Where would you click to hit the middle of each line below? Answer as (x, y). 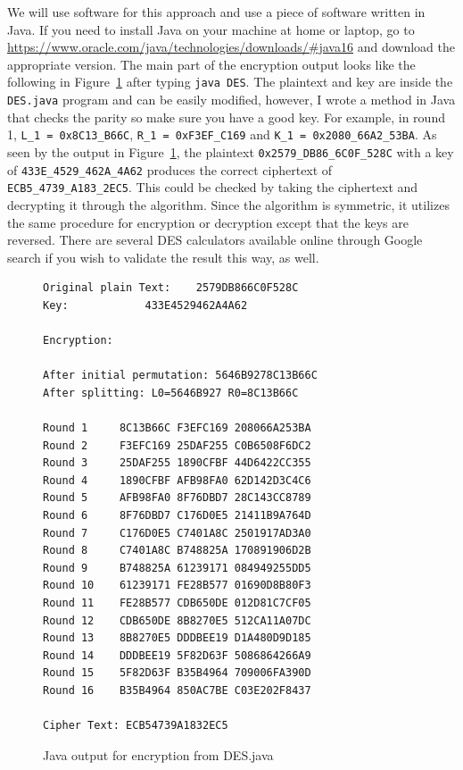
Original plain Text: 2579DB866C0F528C (171, 288)
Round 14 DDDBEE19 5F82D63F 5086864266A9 (177, 655)
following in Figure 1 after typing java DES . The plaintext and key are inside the (230, 82)
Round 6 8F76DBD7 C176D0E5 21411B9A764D (177, 515)
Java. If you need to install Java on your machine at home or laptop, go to (211, 29)
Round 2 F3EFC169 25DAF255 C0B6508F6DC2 (177, 445)
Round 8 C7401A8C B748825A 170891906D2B (177, 551)
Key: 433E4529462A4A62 (145, 305)
